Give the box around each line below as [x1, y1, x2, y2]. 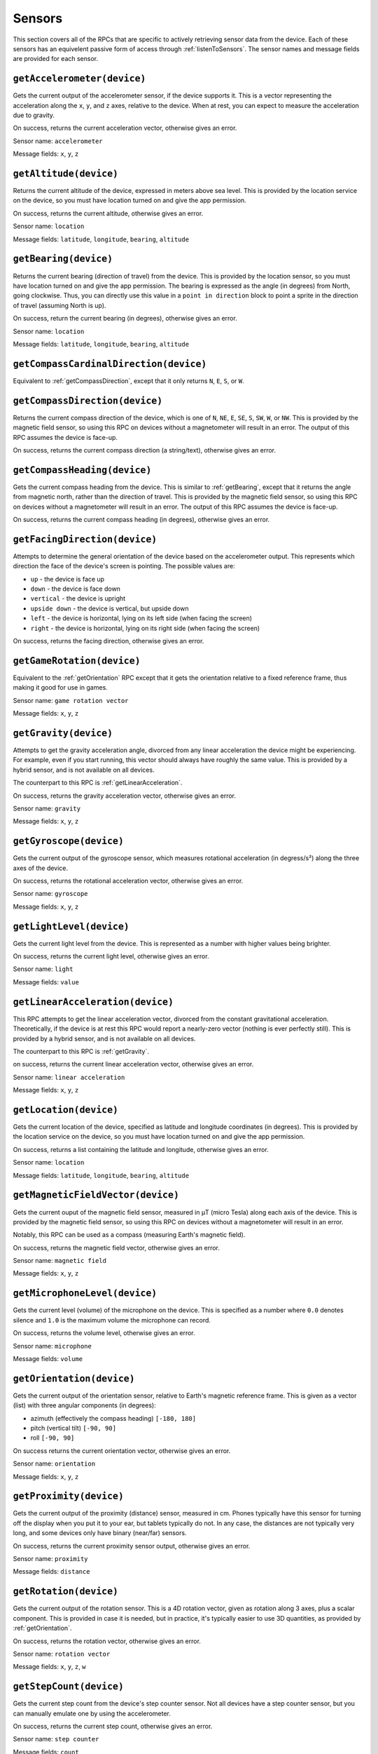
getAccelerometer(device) [13, 73, 146, 84]
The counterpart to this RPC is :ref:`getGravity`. [13, 1047, 150, 1055]
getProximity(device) [13, 1491, 124, 1502]
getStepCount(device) [13, 1681, 124, 1692]
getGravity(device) [13, 727, 113, 739]
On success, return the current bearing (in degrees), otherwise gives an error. [13, 314, 237, 323]
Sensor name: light [13, 965, 73, 973]
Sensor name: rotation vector [13, 1649, 111, 1658]
